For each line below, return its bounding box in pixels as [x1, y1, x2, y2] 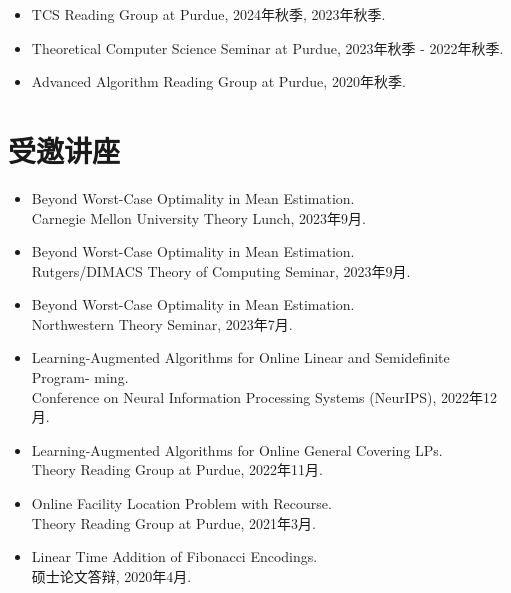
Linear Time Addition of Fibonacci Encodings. [31, 546, 318, 567]
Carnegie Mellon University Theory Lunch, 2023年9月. [31, 207, 366, 228]
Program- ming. [31, 367, 129, 388]
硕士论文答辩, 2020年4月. [31, 565, 192, 586]
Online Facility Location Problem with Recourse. [31, 493, 332, 514]
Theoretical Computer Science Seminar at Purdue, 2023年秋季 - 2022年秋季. [31, 37, 504, 58]
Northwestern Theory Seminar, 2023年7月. [31, 313, 293, 334]
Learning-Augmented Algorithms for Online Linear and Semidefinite [31, 347, 450, 368]
